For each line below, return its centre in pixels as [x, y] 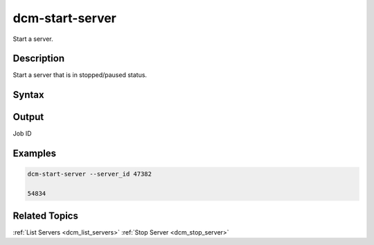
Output [28, 117]
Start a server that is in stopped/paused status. [80, 75]
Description [39, 59]
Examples [35, 154]
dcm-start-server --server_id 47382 [90, 174]
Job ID [22, 134]
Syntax [28, 95]
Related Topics [46, 216]
